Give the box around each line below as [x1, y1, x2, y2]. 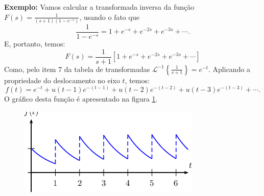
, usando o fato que [79, 11, 139, 22]
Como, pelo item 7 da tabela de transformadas [4, 63, 150, 74]
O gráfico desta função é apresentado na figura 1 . [4, 93, 158, 104]
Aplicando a [212, 63, 251, 74]
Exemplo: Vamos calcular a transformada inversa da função [4, 2, 195, 12]
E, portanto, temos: [4, 38, 65, 48]
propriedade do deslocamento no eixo [4, 75, 120, 85]
